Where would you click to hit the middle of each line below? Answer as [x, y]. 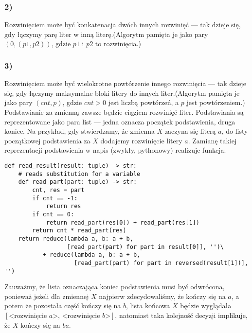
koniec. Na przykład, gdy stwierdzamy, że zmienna [80, 131]
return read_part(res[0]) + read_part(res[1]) [123, 222]
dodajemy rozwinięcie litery [141, 140]
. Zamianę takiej [212, 140]
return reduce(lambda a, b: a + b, [76, 238]
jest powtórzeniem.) [216, 102]
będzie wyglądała [206, 306]
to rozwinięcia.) [118, 44]
